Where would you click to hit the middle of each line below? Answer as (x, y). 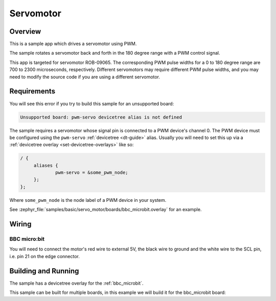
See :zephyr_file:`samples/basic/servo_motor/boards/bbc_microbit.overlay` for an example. (106, 210)
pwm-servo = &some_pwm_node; (92, 173)
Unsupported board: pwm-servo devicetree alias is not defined (101, 117)
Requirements (32, 91)
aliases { (46, 165)
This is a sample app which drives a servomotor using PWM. (73, 44)
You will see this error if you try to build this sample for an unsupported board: (92, 103)
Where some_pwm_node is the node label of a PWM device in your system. (88, 200)
